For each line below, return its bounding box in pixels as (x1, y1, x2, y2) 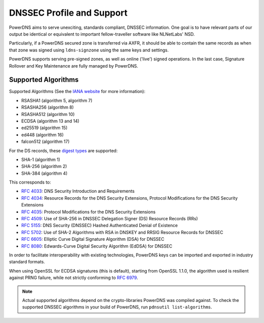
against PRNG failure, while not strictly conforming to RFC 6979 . (9, 275, 138, 281)
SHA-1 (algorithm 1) (21, 157, 61, 162)
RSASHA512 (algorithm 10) (21, 111, 75, 117)
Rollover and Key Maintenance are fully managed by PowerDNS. (9, 63, 138, 69)
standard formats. (9, 259, 45, 265)
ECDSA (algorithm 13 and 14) (21, 118, 80, 124)
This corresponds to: (9, 179, 51, 185)
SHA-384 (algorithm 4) (21, 170, 68, 176)
